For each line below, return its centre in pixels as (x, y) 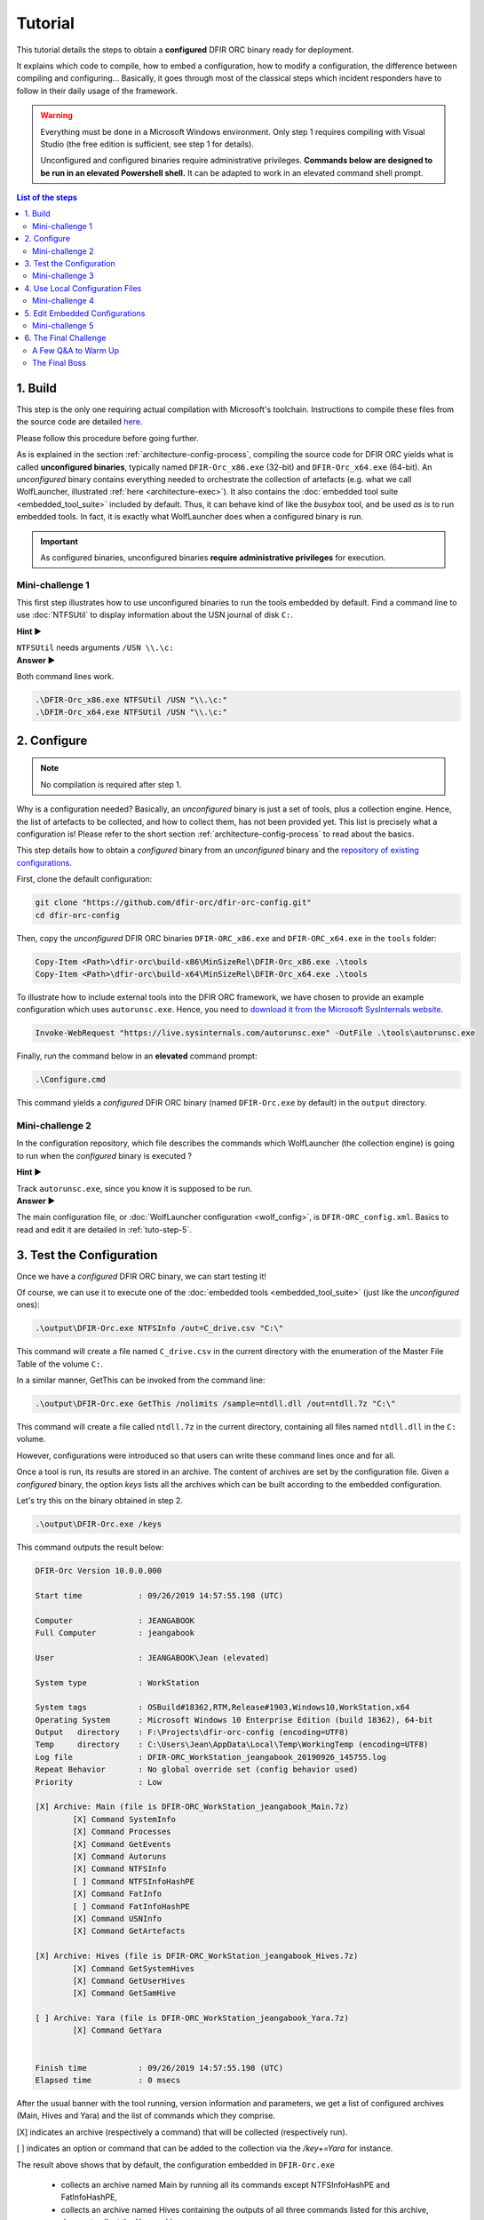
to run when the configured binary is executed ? (104, 1155)
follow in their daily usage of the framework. (97, 91)
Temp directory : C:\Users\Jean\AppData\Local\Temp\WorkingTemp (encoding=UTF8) (232, 1744)
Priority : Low (99, 1782)
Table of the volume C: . (60, 1364)
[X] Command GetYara (117, 2030)
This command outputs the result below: (90, 1547)
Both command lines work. (65, 677)
